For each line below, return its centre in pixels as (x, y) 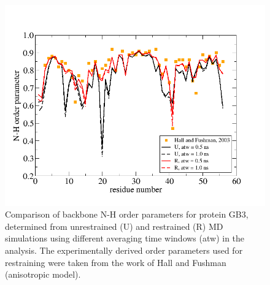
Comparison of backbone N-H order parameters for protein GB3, (127, 214)
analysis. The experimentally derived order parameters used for (124, 250)
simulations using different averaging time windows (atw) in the (125, 238)
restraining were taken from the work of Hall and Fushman (116, 262)
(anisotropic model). (43, 274)
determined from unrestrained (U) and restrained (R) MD (114, 226)
